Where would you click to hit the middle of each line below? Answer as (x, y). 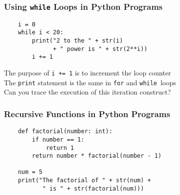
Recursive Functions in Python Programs (87, 113)
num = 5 (30, 172)
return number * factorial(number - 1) (97, 156)
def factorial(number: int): (65, 132)
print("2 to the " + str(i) (78, 41)
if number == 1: (58, 139)
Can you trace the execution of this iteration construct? (88, 92)
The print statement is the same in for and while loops (90, 82)
